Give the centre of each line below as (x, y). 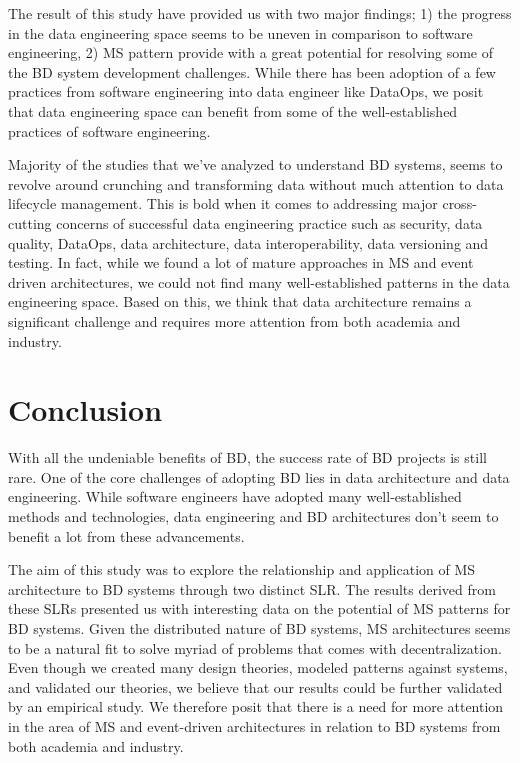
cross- (459, 203)
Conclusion (85, 409)
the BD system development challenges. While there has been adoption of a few (252, 71)
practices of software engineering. (109, 130)
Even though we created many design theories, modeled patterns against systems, (258, 667)
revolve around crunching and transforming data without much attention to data (256, 183)
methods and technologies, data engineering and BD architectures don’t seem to (253, 516)
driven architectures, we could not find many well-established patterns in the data (259, 281)
